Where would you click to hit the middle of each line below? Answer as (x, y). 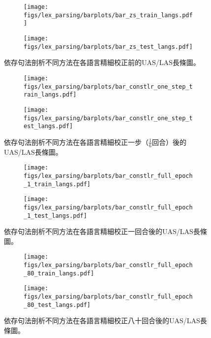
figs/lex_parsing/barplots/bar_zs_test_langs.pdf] (108, 47)
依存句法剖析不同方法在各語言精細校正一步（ (76, 142)
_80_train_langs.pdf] (59, 273)
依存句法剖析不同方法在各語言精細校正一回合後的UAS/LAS (99, 231)
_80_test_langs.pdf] (57, 305)
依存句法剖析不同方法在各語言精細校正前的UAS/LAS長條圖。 (102, 62)
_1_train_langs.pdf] (57, 184)
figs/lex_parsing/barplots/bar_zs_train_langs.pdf (108, 15)
